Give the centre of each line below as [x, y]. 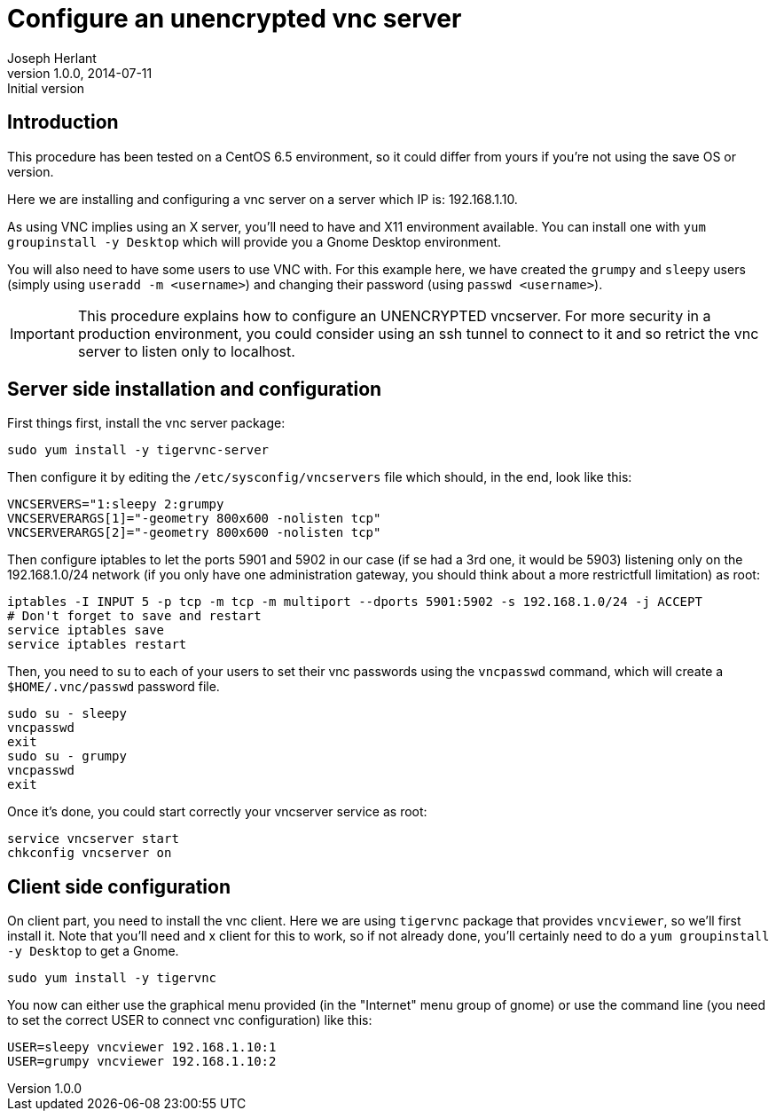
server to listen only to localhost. [186, 351]
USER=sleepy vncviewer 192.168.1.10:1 [142, 1047]
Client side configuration [119, 886]
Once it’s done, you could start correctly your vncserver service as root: [217, 812]
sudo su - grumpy [67, 756]
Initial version [46, 88]
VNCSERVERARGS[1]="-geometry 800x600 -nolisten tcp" [194, 519]
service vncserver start [93, 839]
